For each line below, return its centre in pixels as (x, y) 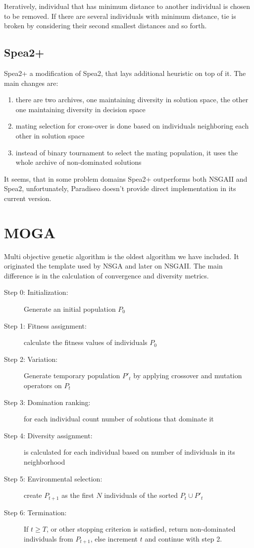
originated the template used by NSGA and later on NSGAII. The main (113, 266)
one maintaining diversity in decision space (80, 109)
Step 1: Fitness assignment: (45, 325)
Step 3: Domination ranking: (47, 402)
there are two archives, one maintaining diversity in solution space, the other (132, 100)
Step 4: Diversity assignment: (48, 435)
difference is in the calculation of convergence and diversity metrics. (106, 275)
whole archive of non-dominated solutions (78, 162)
